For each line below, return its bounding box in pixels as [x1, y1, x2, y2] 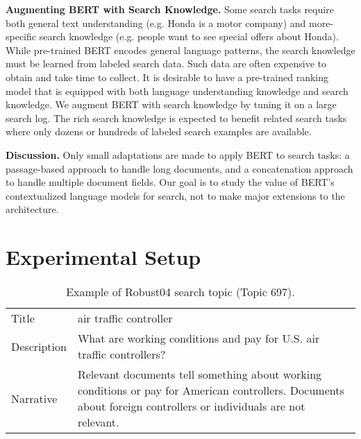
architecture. [6, 202, 59, 216]
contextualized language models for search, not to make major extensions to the [6, 188, 345, 203]
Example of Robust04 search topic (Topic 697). [66, 284, 295, 300]
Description [11, 338, 67, 354]
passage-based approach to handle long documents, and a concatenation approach [6, 161, 353, 175]
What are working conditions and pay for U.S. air [77, 330, 320, 347]
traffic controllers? [77, 346, 166, 363]
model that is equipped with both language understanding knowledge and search [6, 83, 349, 98]
